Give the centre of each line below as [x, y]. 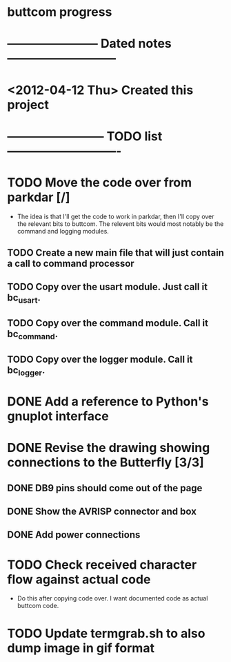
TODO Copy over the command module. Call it [108, 323]
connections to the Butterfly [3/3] [106, 463]
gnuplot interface [58, 416]
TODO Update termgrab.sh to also [106, 634]
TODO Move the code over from [100, 182]
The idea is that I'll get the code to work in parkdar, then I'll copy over [116, 216]
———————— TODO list [85, 136]
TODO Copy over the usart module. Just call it [108, 287]
